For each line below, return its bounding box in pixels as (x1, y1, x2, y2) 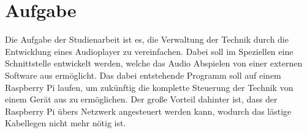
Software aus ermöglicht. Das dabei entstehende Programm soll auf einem (5, 68, 281, 81)
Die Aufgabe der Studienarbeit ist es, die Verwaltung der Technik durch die (5, 33, 289, 46)
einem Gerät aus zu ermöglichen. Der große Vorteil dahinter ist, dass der (5, 93, 278, 106)
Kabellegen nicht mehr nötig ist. (5, 117, 126, 129)
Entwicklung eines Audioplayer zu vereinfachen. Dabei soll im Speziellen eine (5, 45, 294, 57)
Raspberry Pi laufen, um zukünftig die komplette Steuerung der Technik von (5, 81, 294, 93)
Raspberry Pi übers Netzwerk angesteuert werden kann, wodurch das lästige (5, 104, 292, 117)
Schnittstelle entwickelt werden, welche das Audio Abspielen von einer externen (5, 57, 303, 70)
